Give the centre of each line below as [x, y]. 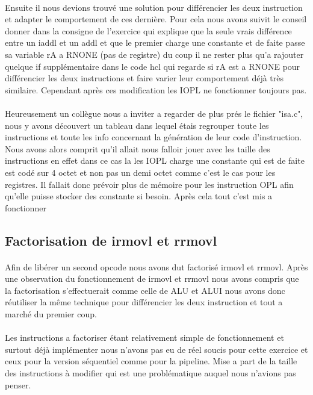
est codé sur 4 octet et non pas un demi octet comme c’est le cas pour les [140, 172]
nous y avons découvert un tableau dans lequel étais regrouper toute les [137, 125]
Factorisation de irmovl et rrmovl [111, 240]
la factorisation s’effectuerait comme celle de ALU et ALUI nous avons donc [145, 290]
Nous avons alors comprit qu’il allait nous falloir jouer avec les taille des [138, 148]
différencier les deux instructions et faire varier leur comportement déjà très [144, 78]
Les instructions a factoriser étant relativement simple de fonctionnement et [144, 337]
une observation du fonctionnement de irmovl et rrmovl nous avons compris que [152, 278]
